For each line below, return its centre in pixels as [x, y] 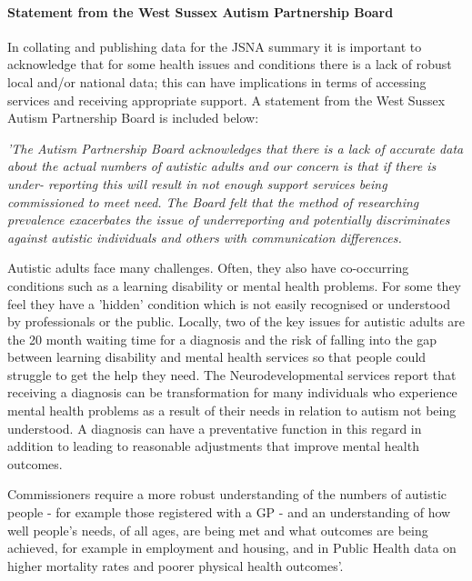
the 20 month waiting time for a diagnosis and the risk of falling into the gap [222, 339]
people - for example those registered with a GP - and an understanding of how [229, 512]
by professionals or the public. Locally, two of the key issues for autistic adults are [236, 321]
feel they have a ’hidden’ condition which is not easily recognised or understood [229, 303]
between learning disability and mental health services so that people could [217, 357]
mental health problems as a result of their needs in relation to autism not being [232, 411]
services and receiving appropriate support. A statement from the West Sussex [226, 100]
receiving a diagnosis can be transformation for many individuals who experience [232, 392]
